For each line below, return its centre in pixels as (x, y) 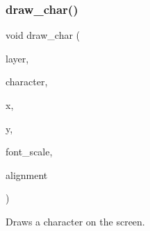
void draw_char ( (43, 35)
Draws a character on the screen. (75, 221)
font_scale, (29, 152)
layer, (17, 58)
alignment (27, 174)
